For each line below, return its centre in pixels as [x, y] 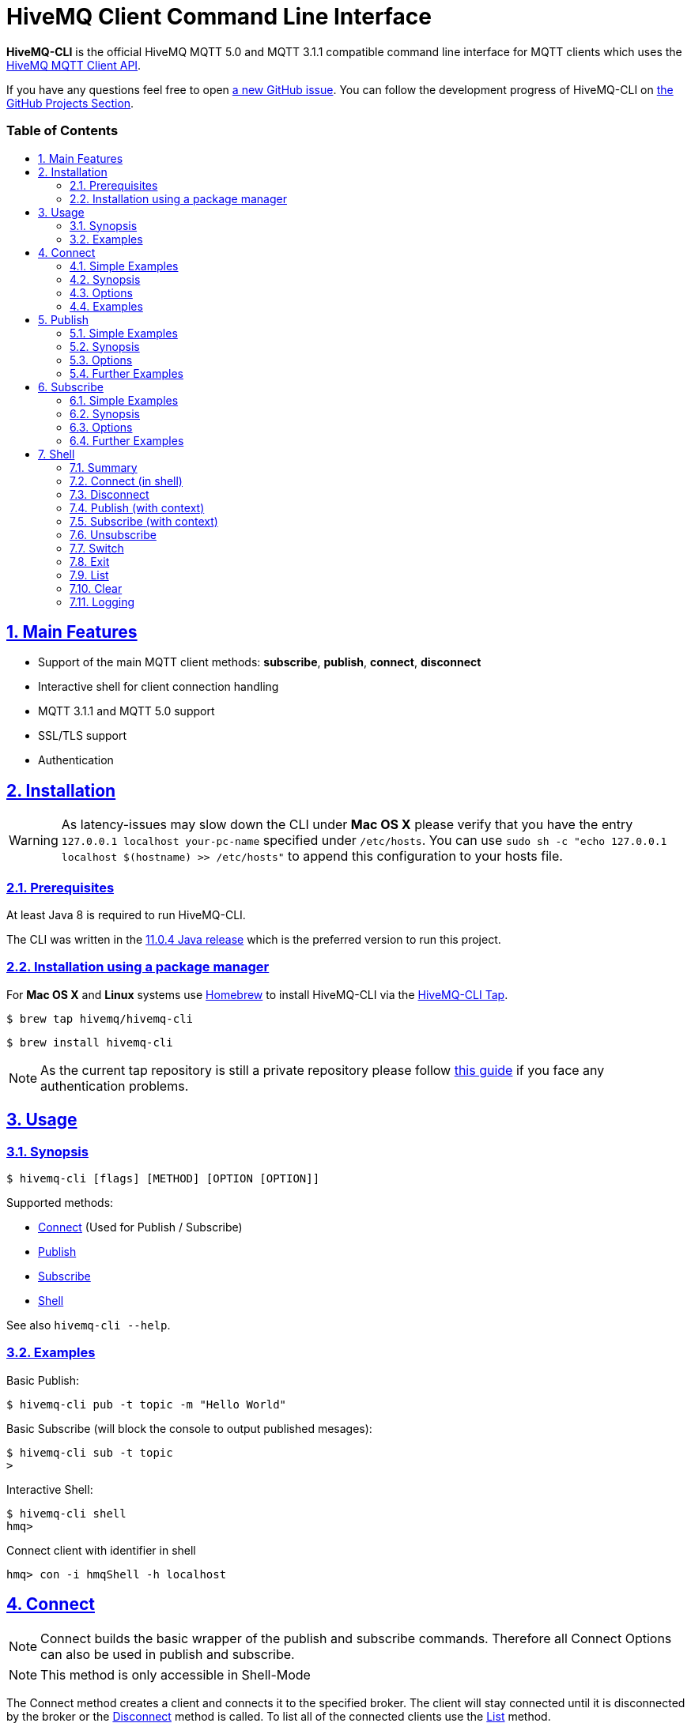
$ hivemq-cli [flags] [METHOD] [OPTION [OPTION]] [163, 1178]
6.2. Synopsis [105, 413]
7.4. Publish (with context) [137, 507]
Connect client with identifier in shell [101, 1550]
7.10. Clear [96, 588]
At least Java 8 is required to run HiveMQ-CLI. [126, 914]
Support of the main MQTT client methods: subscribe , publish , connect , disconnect [260, 662]
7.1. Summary [104, 467]
